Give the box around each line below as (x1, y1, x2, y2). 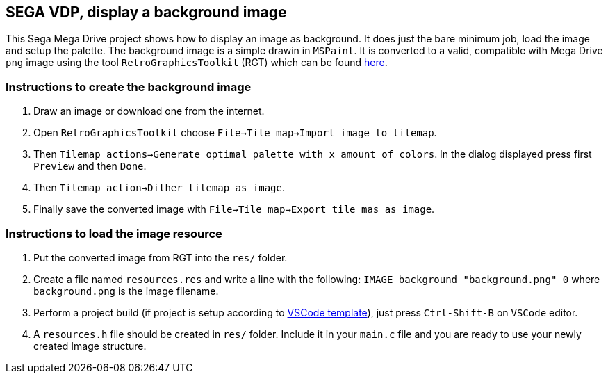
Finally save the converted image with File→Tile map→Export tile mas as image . (33, 203, 435, 216)
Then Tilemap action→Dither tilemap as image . (33, 182, 286, 194)
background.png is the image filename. (33, 284, 219, 297)
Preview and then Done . (33, 160, 147, 172)
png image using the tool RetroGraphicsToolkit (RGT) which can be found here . (6, 56, 388, 69)
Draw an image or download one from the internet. (33, 105, 265, 118)
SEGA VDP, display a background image (6, 3, 287, 21)
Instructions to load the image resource (6, 226, 222, 241)
